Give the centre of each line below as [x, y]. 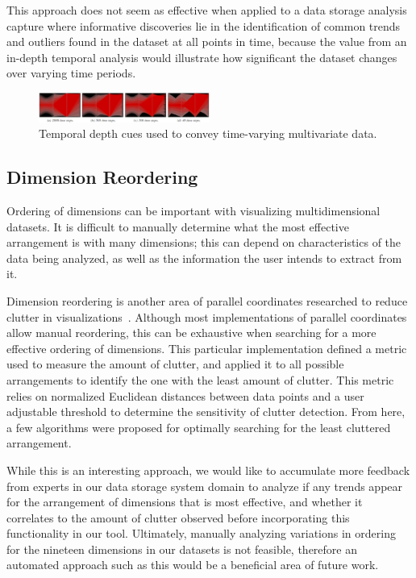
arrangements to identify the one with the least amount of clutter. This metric [200, 379]
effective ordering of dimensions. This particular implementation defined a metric [207, 348]
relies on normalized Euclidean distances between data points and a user [185, 395]
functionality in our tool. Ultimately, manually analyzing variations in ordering [201, 533]
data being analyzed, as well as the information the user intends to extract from [204, 258]
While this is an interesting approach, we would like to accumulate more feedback [208, 470]
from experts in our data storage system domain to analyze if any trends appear [205, 486]
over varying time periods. [71, 73]
